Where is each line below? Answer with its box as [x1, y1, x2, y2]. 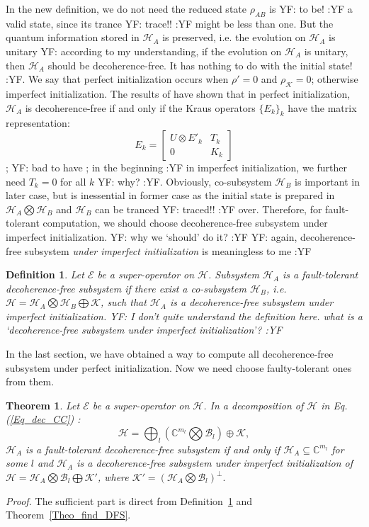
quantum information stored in [6, 30, 140, 45]
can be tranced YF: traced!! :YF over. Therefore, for [95, 201, 322, 216]
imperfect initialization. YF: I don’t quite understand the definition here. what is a [6, 308, 363, 323]
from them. [6, 374, 55, 389]
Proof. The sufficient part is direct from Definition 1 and [6, 493, 253, 508]
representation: [6, 115, 70, 130]
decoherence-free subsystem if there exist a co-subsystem [6, 280, 246, 295]
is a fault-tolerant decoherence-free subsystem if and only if [25, 441, 280, 456]
